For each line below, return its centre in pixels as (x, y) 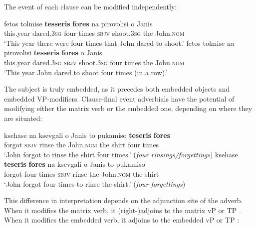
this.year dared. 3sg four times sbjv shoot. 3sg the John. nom (94, 33)
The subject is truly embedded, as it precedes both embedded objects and (117, 89)
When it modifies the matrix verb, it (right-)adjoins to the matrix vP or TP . (123, 210)
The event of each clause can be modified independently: (91, 6)
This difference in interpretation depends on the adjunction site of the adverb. (124, 200)
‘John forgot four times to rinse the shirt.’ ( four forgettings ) (95, 183)
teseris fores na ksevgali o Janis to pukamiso (75, 164)
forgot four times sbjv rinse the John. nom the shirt (82, 173)
